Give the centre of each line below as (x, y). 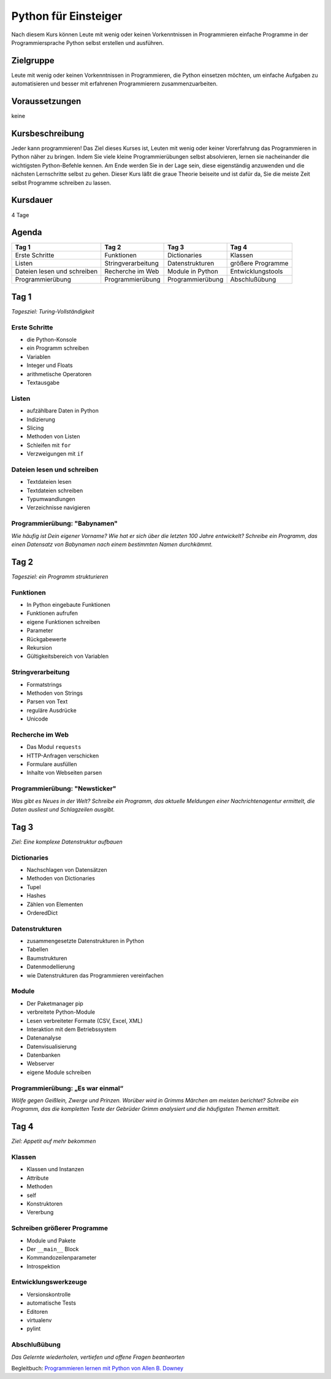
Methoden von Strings (55, 693)
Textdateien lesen (49, 482)
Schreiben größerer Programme (60, 1228)
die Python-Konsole (51, 340)
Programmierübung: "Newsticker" (64, 789)
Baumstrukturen (47, 958)
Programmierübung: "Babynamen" (64, 524)
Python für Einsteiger (67, 16)
